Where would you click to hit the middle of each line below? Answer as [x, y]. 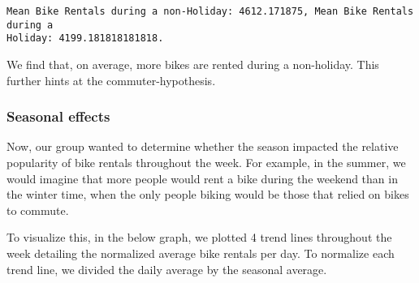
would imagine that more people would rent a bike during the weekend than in [202, 178]
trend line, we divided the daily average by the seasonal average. [167, 269]
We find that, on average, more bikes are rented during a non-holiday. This [193, 64]
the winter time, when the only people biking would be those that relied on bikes [208, 194]
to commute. [38, 210]
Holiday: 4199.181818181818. [85, 39]
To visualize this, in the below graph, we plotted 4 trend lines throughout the [199, 237]
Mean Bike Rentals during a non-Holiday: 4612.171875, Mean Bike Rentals [210, 11]
